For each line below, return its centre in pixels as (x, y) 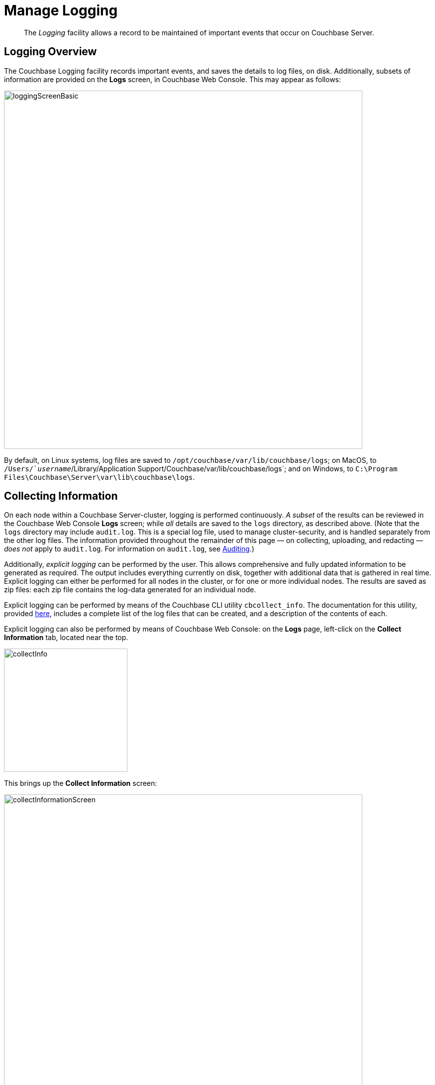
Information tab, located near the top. (66, 638)
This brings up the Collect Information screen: (81, 783)
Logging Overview (51, 52)
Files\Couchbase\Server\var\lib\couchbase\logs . (100, 477)
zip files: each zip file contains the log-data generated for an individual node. (130, 590)
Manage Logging (61, 10)
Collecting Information (61, 496)
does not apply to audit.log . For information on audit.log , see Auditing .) (129, 549)
